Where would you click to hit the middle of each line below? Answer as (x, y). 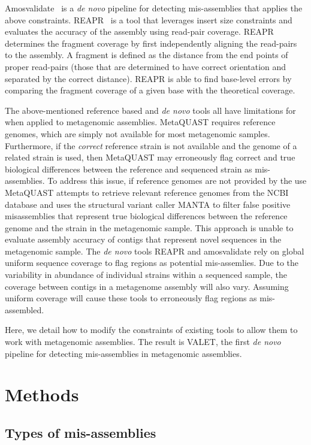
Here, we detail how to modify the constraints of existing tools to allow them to (151, 330)
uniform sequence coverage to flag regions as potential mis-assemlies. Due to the (152, 263)
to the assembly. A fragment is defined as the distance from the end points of (147, 55)
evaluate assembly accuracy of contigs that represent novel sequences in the (143, 239)
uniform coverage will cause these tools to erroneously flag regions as (131, 298)
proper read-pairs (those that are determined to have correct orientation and (146, 66)
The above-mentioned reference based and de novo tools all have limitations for (150, 110)
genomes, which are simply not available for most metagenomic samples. (138, 133)
